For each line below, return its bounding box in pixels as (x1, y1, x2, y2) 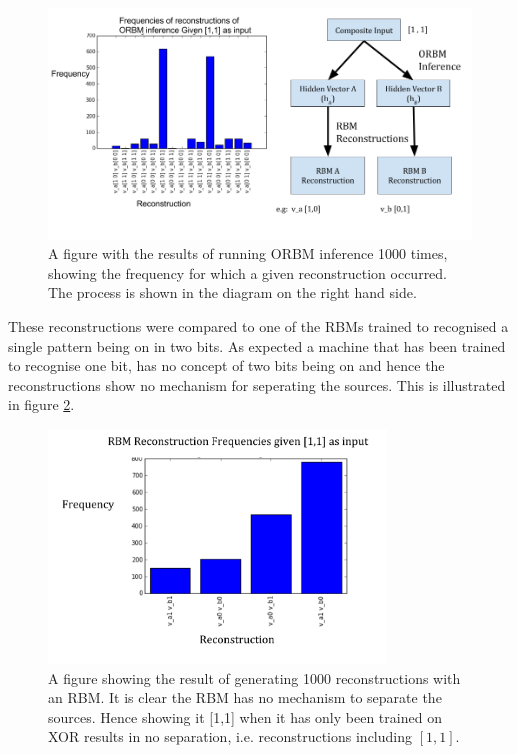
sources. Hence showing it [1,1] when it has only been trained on (48, 706, 442, 727)
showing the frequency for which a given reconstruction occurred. (48, 262, 448, 283)
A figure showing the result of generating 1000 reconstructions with (48, 667, 461, 688)
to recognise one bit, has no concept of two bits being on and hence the (8, 355, 445, 376)
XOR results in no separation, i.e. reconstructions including (48, 726, 412, 747)
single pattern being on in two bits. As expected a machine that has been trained (8, 335, 506, 356)
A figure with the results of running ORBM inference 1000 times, (48, 243, 448, 264)
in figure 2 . (8, 394, 75, 415)
